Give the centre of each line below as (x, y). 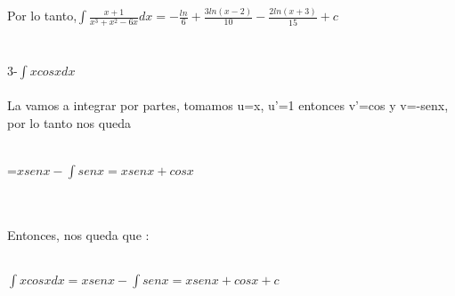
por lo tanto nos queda (69, 122)
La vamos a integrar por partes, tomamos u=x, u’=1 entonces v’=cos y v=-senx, (228, 105)
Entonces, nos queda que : (78, 235)
